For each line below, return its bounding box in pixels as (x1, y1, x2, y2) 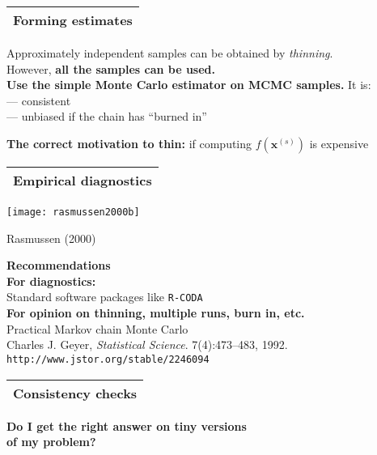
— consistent (6, 91, 71, 108)
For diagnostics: (6, 272, 96, 289)
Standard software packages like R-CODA (6, 288, 203, 305)
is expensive (309, 134, 369, 151)
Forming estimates (13, 11, 133, 29)
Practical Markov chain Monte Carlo (6, 320, 188, 337)
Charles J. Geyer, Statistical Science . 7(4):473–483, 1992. (6, 336, 288, 353)
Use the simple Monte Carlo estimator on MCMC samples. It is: (6, 76, 371, 93)
